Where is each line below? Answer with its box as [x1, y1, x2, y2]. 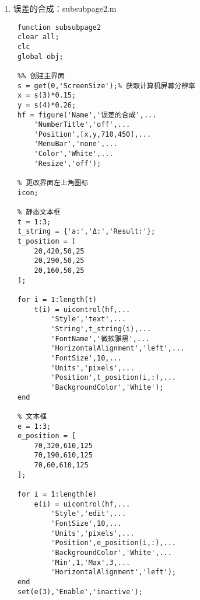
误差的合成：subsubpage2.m [13, 2, 117, 14]
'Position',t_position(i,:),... [51, 373, 176, 382]
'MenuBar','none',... [34, 140, 118, 148]
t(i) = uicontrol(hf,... [34, 305, 131, 314]
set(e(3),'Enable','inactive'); [17, 587, 143, 596]
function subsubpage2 [17, 23, 101, 32]
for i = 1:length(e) [17, 490, 97, 499]
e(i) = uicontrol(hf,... [34, 500, 131, 508]
